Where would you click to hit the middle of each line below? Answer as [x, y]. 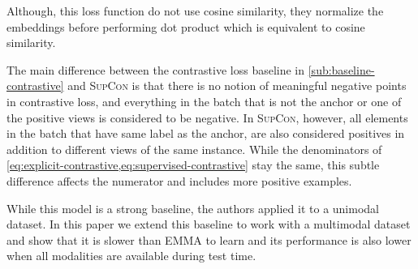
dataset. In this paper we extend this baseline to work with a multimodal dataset [209, 224]
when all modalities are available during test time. [131, 256]
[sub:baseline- [341, 69]
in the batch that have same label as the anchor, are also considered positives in [206, 133]
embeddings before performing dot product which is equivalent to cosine [186, 26]
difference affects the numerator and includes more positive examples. [179, 180]
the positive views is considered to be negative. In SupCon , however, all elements [207, 117]
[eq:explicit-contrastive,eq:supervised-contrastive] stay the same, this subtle [193, 165]
